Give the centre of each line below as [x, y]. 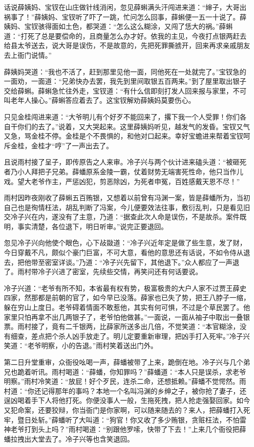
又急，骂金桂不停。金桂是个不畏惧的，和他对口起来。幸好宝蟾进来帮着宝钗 [124, 136]
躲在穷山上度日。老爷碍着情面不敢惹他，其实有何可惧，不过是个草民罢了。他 [127, 307]
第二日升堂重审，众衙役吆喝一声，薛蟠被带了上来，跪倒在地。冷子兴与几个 [124, 362]
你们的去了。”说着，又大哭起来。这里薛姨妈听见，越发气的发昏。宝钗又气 [134, 126]
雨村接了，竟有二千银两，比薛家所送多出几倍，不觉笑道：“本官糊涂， [128, 326]
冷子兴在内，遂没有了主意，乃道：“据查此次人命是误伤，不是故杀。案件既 [128, 217]
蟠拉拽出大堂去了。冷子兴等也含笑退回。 [69, 438]
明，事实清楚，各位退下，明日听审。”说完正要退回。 [86, 226]
